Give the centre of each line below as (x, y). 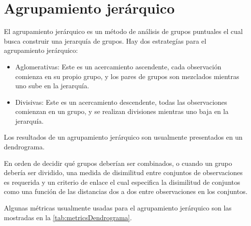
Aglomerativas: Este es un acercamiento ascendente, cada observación (118, 66)
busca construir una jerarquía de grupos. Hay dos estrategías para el (105, 40)
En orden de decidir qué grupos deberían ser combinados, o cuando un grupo (118, 163)
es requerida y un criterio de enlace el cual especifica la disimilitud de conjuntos (122, 182)
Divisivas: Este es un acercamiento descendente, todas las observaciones (121, 102)
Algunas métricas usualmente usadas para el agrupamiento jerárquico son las (118, 208)
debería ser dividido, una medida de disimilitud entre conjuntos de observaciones (123, 172)
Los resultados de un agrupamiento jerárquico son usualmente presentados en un (123, 137)
